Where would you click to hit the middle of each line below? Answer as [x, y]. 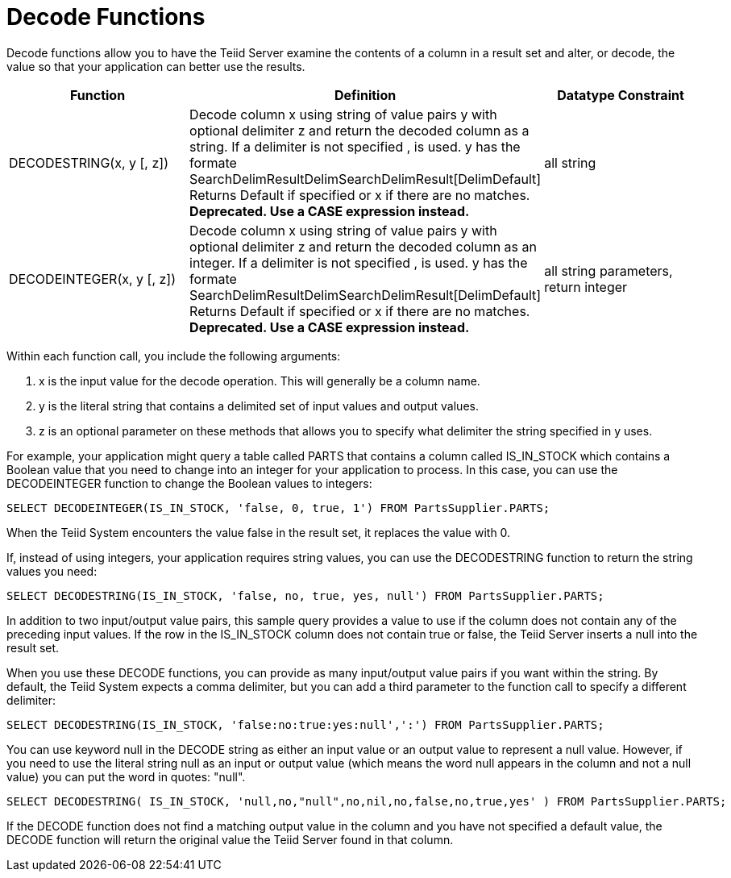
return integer [586, 287]
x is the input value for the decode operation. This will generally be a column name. [260, 381]
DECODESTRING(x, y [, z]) [89, 162]
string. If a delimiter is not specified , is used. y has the [355, 146]
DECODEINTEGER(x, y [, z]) [93, 279]
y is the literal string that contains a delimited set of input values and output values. [259, 406]
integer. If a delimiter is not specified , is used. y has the [359, 262]
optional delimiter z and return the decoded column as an [363, 246]
